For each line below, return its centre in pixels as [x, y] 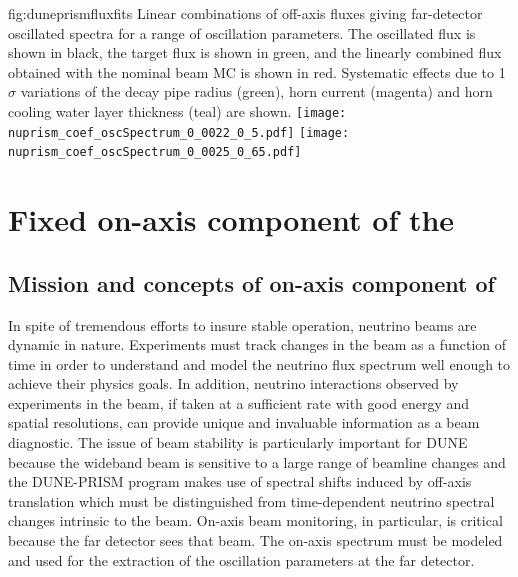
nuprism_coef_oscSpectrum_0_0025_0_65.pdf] [155, 152]
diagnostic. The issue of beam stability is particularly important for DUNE [238, 442]
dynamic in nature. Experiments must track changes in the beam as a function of [257, 344]
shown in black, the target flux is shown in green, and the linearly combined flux [255, 52]
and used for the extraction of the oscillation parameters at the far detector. [241, 559]
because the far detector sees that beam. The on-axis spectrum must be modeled [255, 540]
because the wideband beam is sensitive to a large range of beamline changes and [257, 461]
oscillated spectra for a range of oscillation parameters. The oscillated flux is [242, 32]
